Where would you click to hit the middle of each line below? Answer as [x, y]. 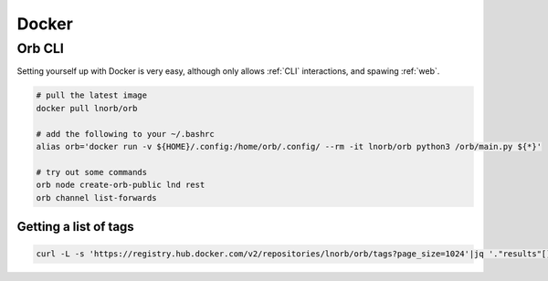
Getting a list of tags [75, 227]
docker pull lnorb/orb [87, 108]
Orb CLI [40, 48]
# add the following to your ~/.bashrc [125, 134]
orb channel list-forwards [96, 198]
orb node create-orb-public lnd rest [121, 185]
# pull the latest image [92, 95]
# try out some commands [92, 172]
